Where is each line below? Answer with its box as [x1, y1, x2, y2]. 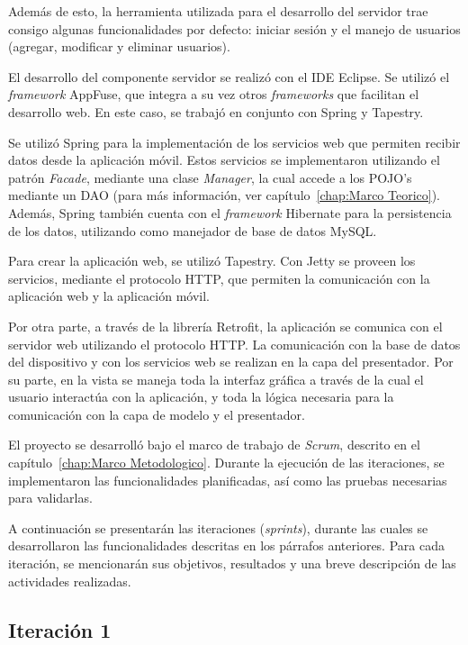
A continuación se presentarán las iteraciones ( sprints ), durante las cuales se [8, 518, 428, 537]
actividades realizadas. [8, 571, 131, 590]
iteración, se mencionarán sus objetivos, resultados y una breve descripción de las [8, 554, 456, 573]
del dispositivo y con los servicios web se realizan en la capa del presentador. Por [8, 352, 454, 371]
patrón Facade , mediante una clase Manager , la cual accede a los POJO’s [8, 168, 412, 186]
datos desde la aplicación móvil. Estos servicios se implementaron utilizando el [8, 150, 440, 169]
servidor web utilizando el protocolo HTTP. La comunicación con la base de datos [8, 334, 461, 353]
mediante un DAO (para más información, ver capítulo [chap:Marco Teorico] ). [8, 186, 440, 204]
